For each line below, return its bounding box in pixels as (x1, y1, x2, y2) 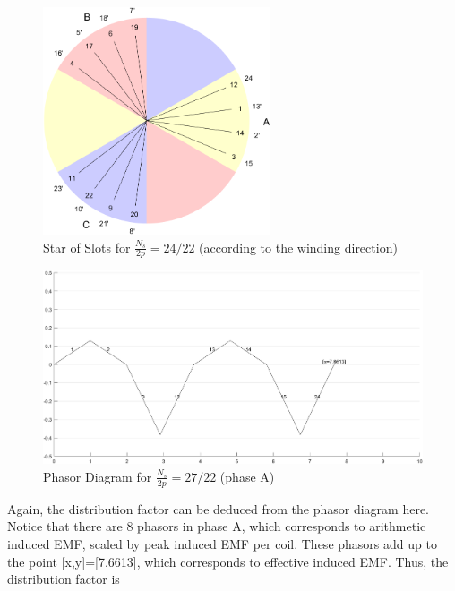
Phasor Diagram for (43, 467, 152, 485)
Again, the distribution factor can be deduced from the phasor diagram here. (7, 499, 429, 518)
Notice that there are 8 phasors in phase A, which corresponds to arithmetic (7, 517, 426, 535)
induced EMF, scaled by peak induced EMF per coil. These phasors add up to (7, 534, 437, 552)
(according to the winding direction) (199, 237, 398, 256)
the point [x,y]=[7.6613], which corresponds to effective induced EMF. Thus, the (7, 552, 449, 570)
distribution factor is (7, 570, 120, 588)
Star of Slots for (43, 237, 131, 256)
